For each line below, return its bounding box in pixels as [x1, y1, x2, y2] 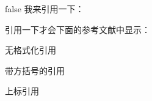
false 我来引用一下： [5, 2, 84, 15]
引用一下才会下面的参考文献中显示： [5, 23, 150, 36]
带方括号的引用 [5, 64, 65, 77]
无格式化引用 [5, 43, 56, 56]
